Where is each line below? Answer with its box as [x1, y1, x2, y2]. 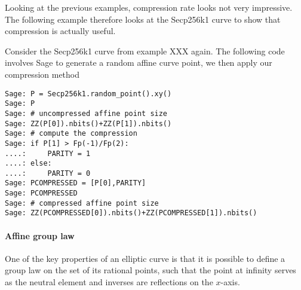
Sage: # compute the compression [5, 129, 137, 138]
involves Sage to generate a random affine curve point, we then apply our [5, 56, 272, 69]
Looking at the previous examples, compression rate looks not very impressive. [5, 1, 293, 13]
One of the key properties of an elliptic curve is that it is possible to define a [5, 252, 285, 264]
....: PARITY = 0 [5, 169, 91, 178]
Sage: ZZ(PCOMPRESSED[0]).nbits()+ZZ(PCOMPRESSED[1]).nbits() [5, 209, 257, 218]
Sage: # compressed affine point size [5, 199, 159, 207]
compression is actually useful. [5, 25, 116, 37]
